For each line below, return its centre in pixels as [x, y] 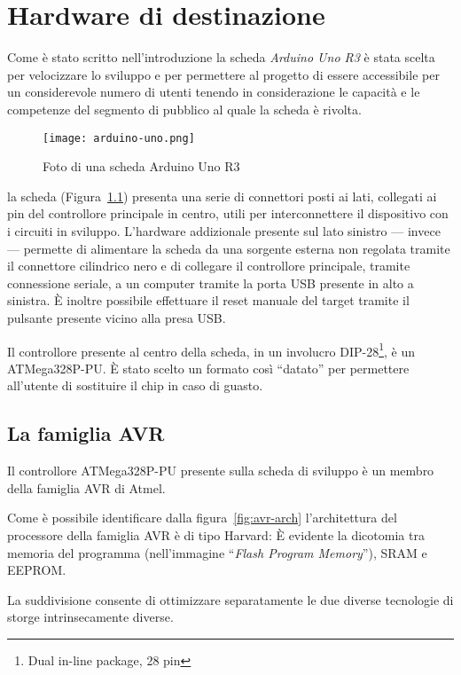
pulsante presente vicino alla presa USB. [117, 317]
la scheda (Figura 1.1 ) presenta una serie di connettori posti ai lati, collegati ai [222, 196]
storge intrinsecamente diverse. [90, 617]
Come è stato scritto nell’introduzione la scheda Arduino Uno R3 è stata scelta [221, 57]
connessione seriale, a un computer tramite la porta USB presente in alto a [211, 283]
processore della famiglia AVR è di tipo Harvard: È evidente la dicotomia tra [216, 534]
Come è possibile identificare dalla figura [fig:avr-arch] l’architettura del [202, 518]
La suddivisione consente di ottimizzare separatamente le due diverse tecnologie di [230, 599]
